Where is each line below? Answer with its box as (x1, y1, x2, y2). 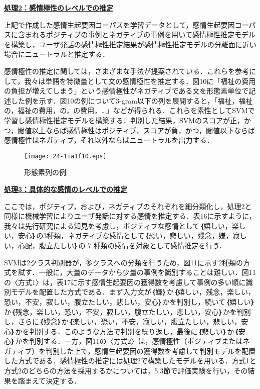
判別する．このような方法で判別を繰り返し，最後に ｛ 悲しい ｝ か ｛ (29, 326, 238, 336)
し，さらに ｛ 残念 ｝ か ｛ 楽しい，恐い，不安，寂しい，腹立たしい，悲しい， (4, 316, 241, 327)
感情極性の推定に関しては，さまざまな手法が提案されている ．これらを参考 (4, 65, 249, 76)
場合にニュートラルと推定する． (4, 49, 109, 59)
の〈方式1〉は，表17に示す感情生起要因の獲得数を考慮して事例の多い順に (4, 276, 246, 287)
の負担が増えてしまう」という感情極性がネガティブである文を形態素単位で (4, 85, 249, 96)
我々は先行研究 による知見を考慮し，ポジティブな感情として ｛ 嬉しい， (4, 220, 232, 231)
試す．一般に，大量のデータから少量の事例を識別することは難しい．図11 (18, 267, 256, 277)
